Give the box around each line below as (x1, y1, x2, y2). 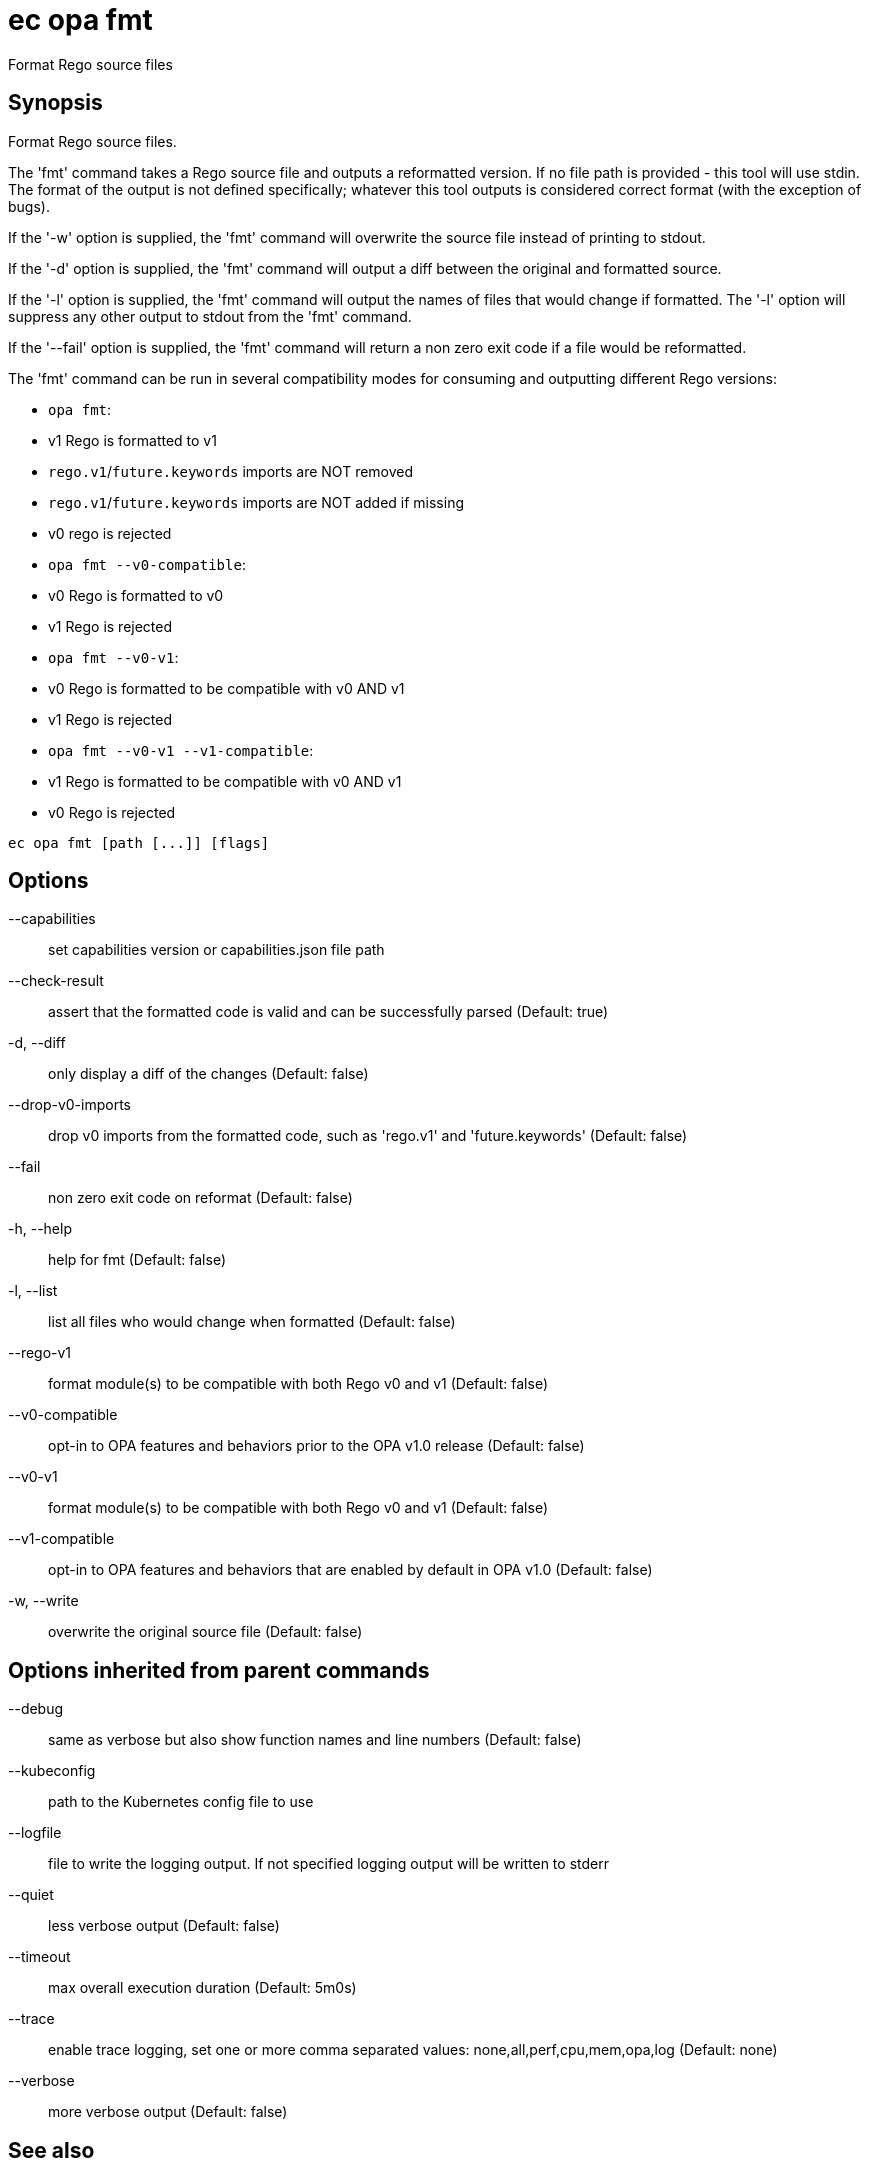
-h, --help (8, 1220, 72, 1238)
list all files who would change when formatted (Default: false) (48, 1313, 456, 1331)
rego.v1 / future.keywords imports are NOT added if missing (48, 493, 464, 511)
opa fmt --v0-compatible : (48, 555, 246, 573)
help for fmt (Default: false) (48, 1251, 227, 1269)
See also (8, 2137, 95, 2163)
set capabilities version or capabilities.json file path (48, 941, 385, 959)
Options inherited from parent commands (8, 1657, 430, 1683)
